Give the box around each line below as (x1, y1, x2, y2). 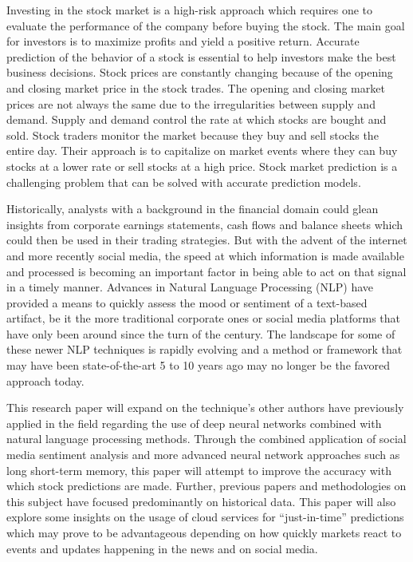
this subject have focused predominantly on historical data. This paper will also (6, 493, 396, 509)
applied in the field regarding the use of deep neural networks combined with (6, 414, 382, 431)
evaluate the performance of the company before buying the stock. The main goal (6, 17, 405, 34)
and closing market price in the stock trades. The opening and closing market (6, 79, 385, 96)
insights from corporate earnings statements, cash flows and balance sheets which (6, 216, 403, 232)
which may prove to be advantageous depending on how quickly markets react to (6, 524, 402, 540)
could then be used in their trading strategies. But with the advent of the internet (6, 232, 407, 248)
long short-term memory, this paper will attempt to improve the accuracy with (6, 461, 391, 478)
